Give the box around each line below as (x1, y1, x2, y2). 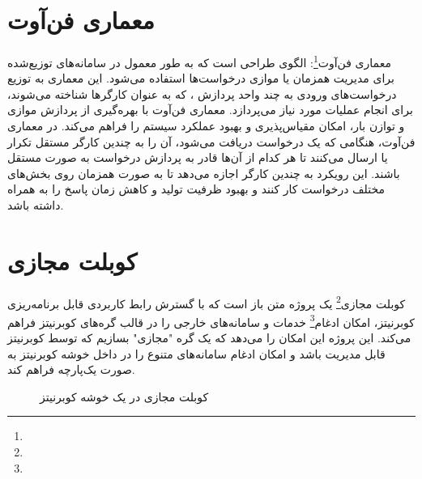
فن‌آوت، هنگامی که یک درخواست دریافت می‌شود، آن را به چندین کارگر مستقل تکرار (7, 133, 416, 150)
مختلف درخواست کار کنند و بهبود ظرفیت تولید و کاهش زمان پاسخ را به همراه (7, 180, 385, 197)
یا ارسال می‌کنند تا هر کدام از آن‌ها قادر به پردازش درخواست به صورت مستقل (7, 149, 388, 166)
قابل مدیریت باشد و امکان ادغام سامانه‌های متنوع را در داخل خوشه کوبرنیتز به (7, 345, 386, 362)
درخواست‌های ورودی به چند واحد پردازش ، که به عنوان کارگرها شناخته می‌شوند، (7, 85, 397, 102)
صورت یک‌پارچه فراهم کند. (7, 361, 135, 378)
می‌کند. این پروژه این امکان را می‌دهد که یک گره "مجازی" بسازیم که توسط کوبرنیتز (7, 329, 411, 346)
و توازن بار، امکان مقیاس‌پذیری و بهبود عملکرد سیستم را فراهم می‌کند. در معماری (7, 117, 405, 134)
